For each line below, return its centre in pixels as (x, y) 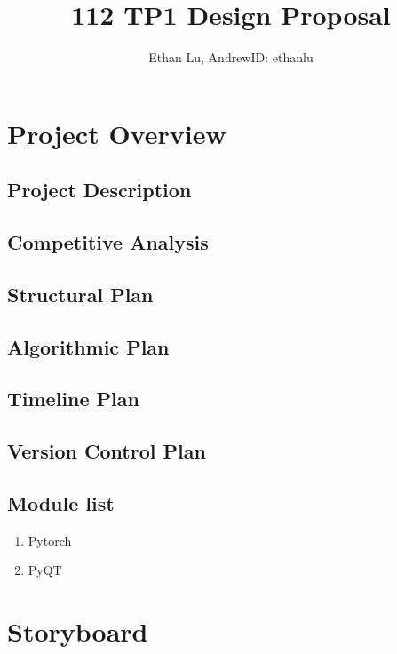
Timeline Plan (73, 399)
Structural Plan (80, 294)
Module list (61, 502)
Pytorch (50, 540)
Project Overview (117, 133)
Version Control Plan (107, 451)
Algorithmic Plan (88, 346)
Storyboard (78, 631)
